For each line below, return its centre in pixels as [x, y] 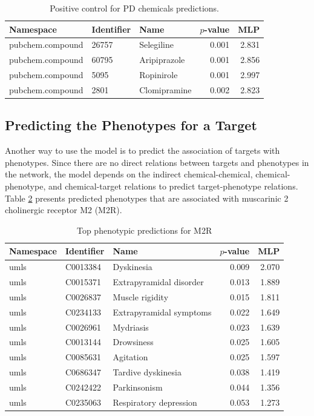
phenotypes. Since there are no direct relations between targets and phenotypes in [157, 162]
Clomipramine [165, 89]
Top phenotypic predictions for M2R [144, 230]
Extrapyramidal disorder [158, 282]
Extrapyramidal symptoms [162, 312]
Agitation [130, 357]
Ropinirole [159, 75]
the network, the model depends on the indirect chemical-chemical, [129, 174]
